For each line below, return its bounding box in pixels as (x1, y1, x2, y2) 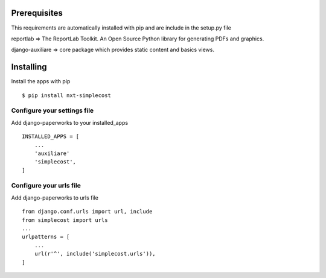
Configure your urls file (11, 182, 81, 190)
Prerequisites (11, 8, 63, 18)
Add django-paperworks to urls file (11, 194, 99, 201)
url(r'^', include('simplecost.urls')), (34, 250, 156, 257)
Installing (11, 62, 48, 72)
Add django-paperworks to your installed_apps (11, 119, 129, 126)
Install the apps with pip (11, 78, 71, 85)
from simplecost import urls (22, 216, 108, 223)
